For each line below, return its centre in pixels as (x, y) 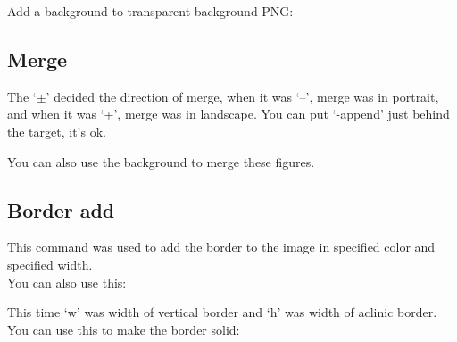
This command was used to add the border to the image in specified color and (221, 247)
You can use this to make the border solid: (124, 329)
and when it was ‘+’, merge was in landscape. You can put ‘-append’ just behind (228, 114)
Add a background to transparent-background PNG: (150, 11)
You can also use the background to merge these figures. (161, 161)
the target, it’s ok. (57, 131)
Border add (61, 209)
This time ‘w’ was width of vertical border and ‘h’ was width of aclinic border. (222, 312)
